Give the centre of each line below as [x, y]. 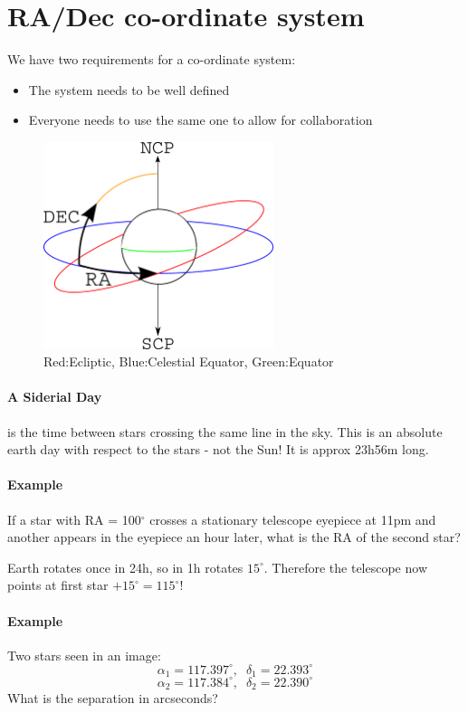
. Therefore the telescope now [345, 567]
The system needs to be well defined [129, 89]
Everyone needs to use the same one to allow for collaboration [201, 120]
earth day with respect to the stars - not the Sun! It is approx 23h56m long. [218, 449]
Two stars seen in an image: [84, 655]
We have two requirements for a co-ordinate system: [152, 59]
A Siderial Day [55, 397]
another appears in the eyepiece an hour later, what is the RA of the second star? [234, 537]
